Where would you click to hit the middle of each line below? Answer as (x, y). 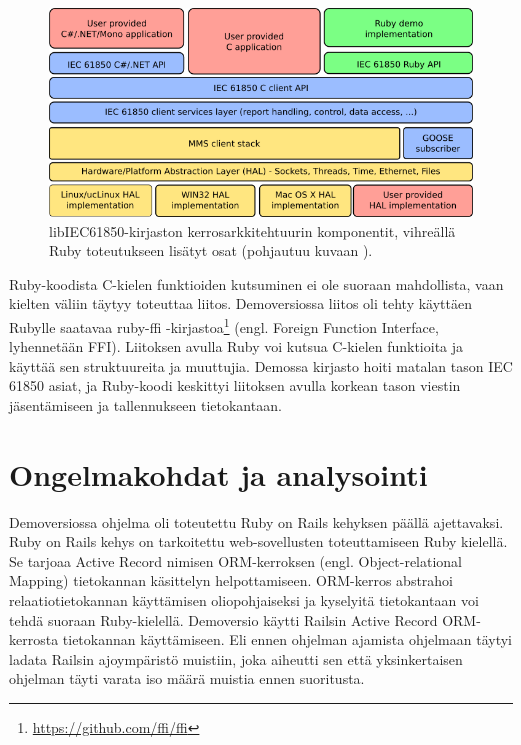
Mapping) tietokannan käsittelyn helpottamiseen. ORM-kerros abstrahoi (231, 580)
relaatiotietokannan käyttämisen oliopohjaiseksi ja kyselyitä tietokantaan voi (244, 600)
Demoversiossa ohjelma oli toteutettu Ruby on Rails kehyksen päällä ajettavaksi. (256, 521)
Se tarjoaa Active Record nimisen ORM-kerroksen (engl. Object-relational (236, 560)
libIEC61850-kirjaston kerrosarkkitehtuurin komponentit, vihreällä (252, 230)
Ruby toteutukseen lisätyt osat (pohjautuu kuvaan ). (211, 250)
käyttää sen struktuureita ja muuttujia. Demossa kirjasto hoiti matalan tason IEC (261, 365)
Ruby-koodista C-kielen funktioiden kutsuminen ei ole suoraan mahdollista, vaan (256, 283)
